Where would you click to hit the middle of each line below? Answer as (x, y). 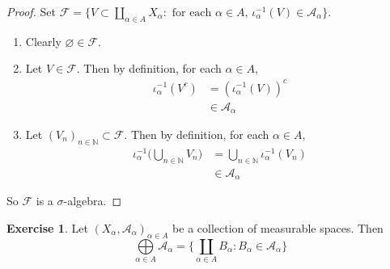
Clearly (43, 41)
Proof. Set (31, 11)
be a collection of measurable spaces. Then (278, 227)
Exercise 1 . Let (47, 227)
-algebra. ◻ (93, 201)
